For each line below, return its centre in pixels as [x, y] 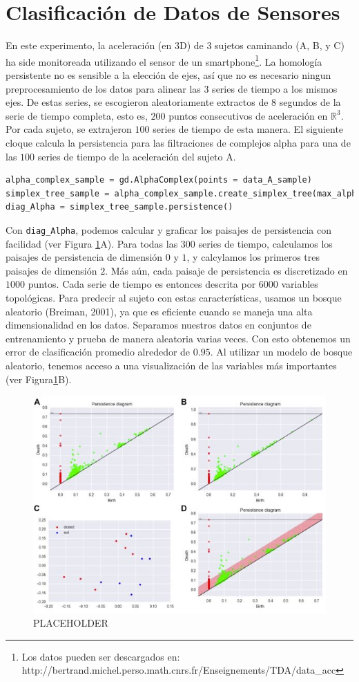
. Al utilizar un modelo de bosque [281, 352]
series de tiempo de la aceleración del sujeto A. [137, 156]
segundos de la [310, 102]
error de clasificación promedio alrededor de [98, 352]
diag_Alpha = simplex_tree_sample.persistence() [119, 207]
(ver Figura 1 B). [39, 379]
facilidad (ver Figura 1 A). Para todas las [92, 243]
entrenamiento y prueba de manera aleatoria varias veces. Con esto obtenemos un [178, 338]
